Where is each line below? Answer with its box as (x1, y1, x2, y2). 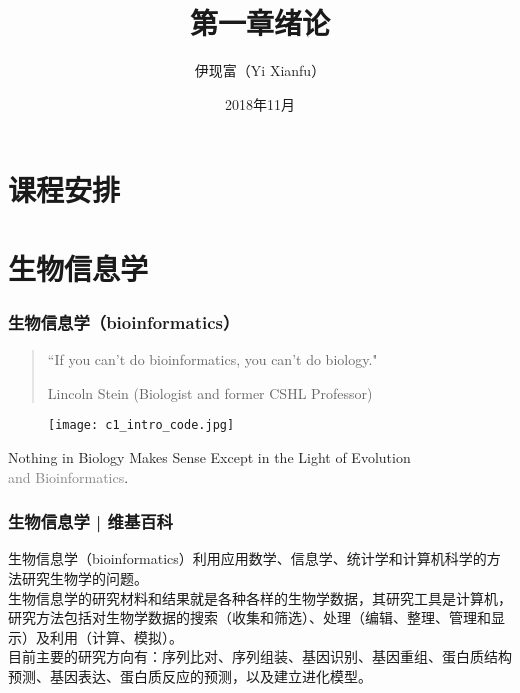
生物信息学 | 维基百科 (8, 509, 173, 534)
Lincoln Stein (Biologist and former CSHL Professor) (47, 382, 373, 403)
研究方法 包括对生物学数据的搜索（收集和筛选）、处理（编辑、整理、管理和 (8, 607, 491, 628)
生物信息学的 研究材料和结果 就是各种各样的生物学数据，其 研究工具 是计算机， (8, 587, 512, 608)
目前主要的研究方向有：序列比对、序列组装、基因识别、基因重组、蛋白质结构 (8, 646, 512, 667)
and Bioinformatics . (8, 466, 129, 487)
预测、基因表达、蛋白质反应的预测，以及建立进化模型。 (8, 665, 372, 686)
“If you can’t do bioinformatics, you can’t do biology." (47, 349, 378, 370)
